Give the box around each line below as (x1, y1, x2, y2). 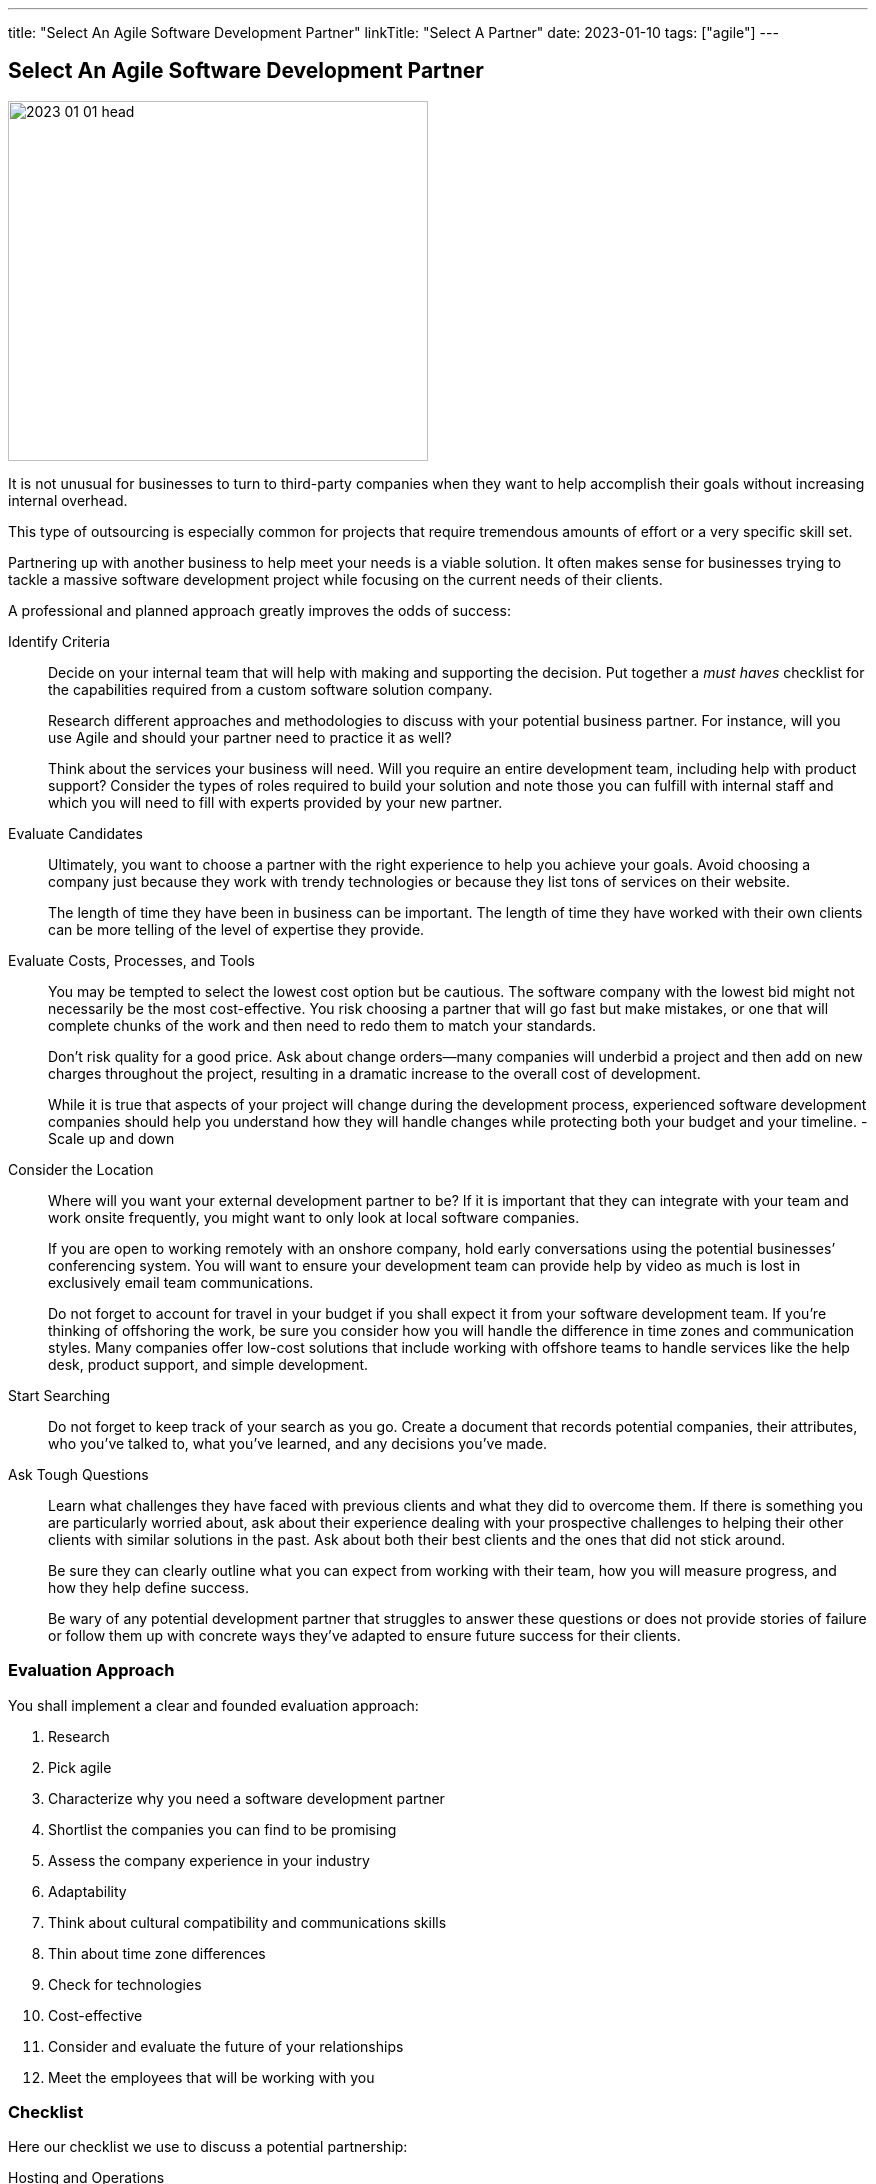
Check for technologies (48, 1975, 202, 1993)
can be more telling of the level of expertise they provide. (48, 920, 425, 938)
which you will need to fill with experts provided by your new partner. (48, 793, 503, 811)
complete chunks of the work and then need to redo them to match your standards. (48, 1016, 597, 1034)
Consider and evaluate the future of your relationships (48, 2037, 404, 2055)
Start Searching (8, 1386, 111, 1404)
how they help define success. (48, 1578, 250, 1596)
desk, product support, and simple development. (48, 1355, 369, 1373)
